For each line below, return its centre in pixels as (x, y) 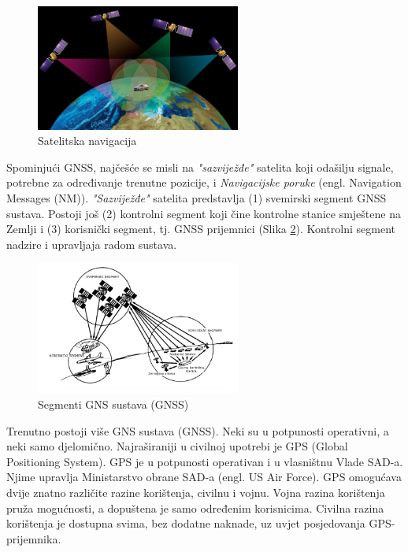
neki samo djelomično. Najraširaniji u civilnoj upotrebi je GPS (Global (177, 446)
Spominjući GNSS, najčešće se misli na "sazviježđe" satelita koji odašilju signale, (200, 167)
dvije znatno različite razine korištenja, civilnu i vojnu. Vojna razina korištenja (196, 493)
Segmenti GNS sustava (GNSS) (113, 404)
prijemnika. (34, 538)
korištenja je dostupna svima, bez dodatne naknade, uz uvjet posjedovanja (186, 523)
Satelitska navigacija (87, 141)
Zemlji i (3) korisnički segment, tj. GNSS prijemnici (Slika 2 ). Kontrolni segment (201, 229)
